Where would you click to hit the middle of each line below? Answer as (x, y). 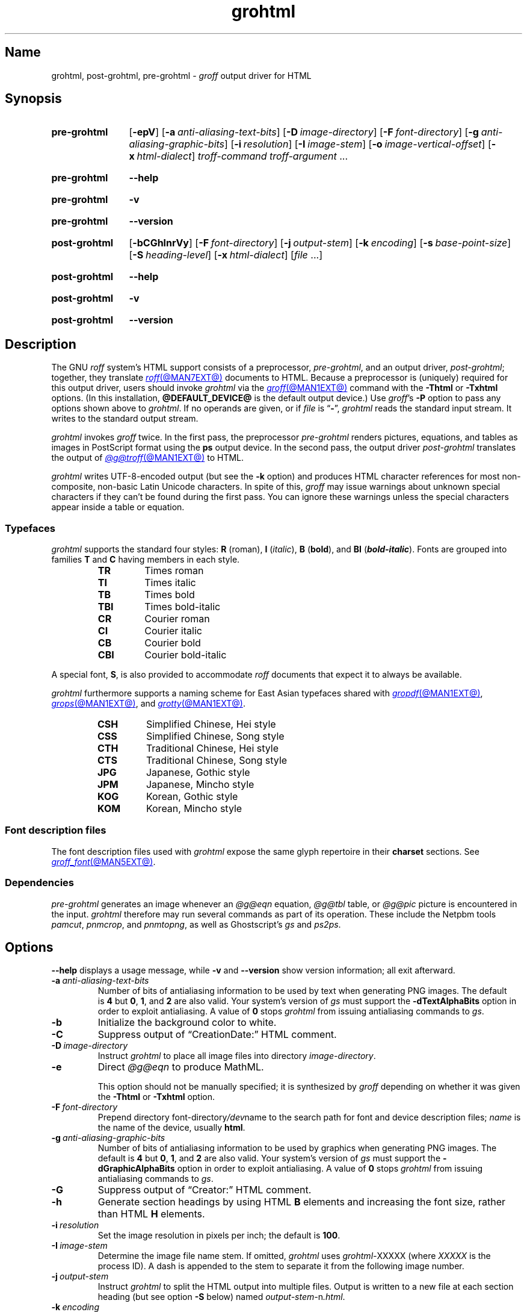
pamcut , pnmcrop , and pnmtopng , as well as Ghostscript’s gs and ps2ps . (196, 924)
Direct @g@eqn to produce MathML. (181, 1067)
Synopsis (33, 99)
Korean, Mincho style (194, 809)
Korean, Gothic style (192, 797)
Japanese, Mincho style (200, 785)
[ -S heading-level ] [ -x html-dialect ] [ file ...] (226, 255)
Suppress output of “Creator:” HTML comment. (205, 1190)
